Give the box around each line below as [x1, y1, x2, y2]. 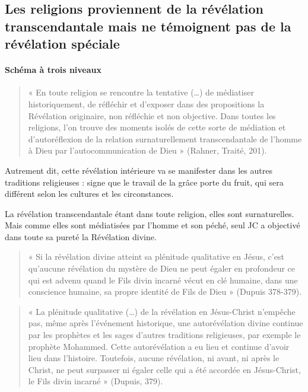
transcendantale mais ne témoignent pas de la [5, 17, 291, 35]
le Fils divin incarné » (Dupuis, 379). [28, 375, 163, 387]
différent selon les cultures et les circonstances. [5, 187, 174, 200]
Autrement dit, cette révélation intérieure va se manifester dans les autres [5, 164, 272, 176]
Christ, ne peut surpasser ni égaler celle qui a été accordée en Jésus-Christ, [28, 363, 301, 375]
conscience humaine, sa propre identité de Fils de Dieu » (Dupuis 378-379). [28, 285, 302, 298]
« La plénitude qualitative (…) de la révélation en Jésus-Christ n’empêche [28, 305, 296, 317]
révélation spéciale [5, 34, 120, 53]
